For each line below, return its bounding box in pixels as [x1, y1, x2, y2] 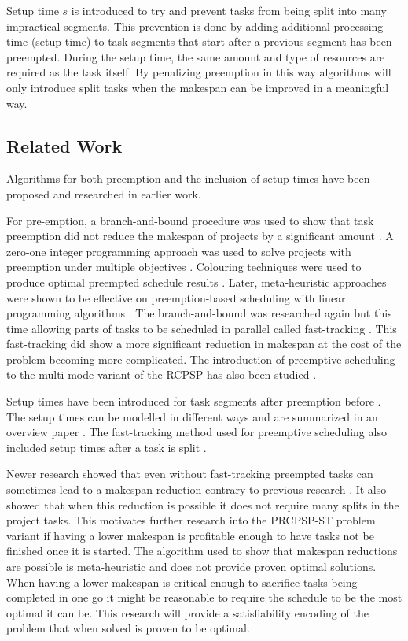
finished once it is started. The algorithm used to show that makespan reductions [6, 543, 398, 559]
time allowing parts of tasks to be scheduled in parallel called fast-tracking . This [6, 320, 397, 336]
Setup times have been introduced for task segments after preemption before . [6, 393, 381, 409]
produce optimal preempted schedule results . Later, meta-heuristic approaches [6, 273, 387, 290]
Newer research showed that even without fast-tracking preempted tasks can [6, 465, 373, 482]
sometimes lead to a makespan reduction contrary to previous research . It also [6, 481, 387, 498]
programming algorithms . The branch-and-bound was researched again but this [6, 305, 392, 321]
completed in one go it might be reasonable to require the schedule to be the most [6, 589, 402, 606]
